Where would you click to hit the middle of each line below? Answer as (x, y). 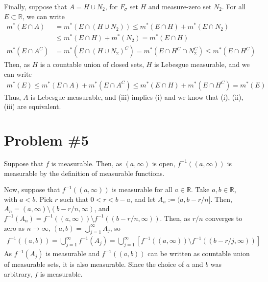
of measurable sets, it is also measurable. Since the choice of (94, 264)
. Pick (44, 199)
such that (74, 199)
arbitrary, (18, 273)
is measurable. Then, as (86, 163)
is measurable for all (142, 189)
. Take (200, 189)
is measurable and (73, 253)
